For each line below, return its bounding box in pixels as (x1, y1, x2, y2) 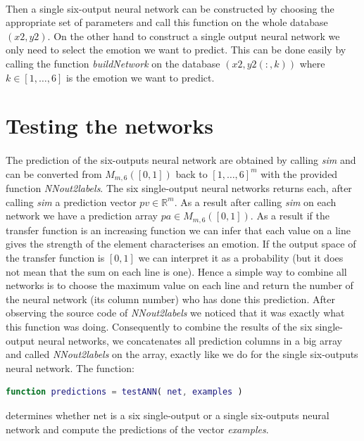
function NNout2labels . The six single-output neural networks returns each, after (6, 181, 352, 196)
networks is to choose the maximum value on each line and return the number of (6, 278, 353, 293)
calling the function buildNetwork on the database (6, 56, 220, 70)
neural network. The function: (6, 360, 134, 375)
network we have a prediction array (6, 208, 158, 223)
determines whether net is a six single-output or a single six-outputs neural (6, 407, 330, 422)
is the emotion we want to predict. (65, 70, 215, 84)
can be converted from (6, 166, 102, 181)
